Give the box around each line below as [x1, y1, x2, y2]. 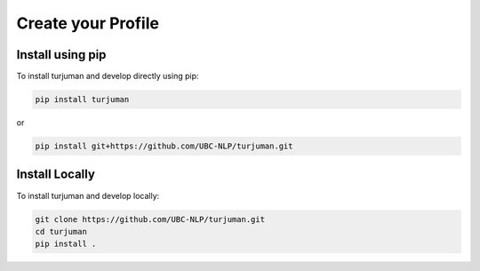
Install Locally [16, 167, 95, 182]
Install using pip [16, 47, 107, 62]
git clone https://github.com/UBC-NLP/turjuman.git [35, 214, 266, 224]
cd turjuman [35, 227, 88, 236]
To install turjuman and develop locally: [16, 190, 160, 201]
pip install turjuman [35, 94, 130, 105]
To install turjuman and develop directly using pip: [16, 71, 199, 82]
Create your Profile [16, 13, 160, 33]
